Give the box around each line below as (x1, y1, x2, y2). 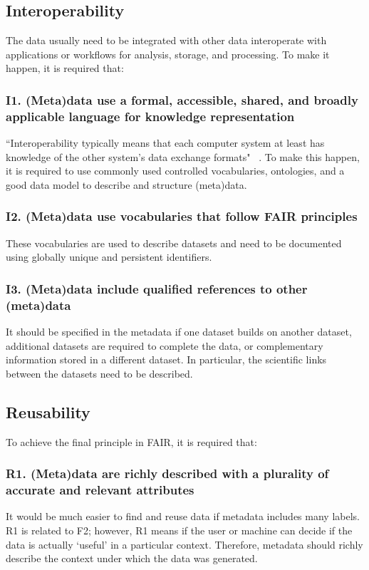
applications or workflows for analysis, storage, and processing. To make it (6, 46, 330, 61)
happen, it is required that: (6, 61, 124, 76)
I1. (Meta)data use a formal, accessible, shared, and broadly (6, 90, 358, 108)
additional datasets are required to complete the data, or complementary (6, 338, 323, 353)
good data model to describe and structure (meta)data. (6, 177, 247, 192)
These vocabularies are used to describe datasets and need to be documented (6, 235, 342, 250)
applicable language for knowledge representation (6, 107, 295, 125)
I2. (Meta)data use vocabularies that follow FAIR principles (6, 207, 358, 225)
